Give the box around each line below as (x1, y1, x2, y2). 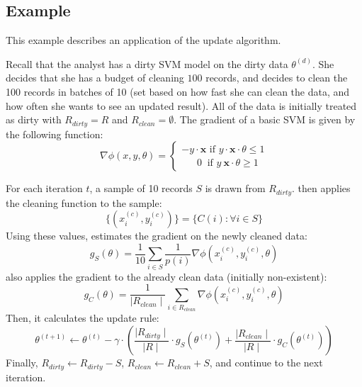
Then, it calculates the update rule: (6, 310, 159, 325)
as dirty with (6, 112, 62, 127)
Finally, (6, 355, 38, 370)
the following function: (6, 126, 103, 141)
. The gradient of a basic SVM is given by (174, 112, 356, 127)
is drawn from (205, 181, 266, 196)
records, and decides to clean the (205, 70, 348, 85)
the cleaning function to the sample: (6, 195, 162, 210)
